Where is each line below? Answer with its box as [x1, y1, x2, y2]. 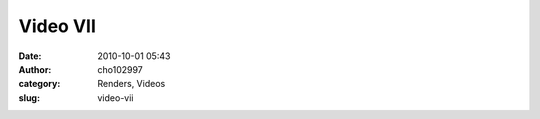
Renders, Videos [97, 78, 166, 90]
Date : [18, 50, 42, 62]
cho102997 [97, 63, 144, 75]
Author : [18, 63, 52, 75]
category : [18, 78, 61, 90]
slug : [18, 91, 40, 104]
